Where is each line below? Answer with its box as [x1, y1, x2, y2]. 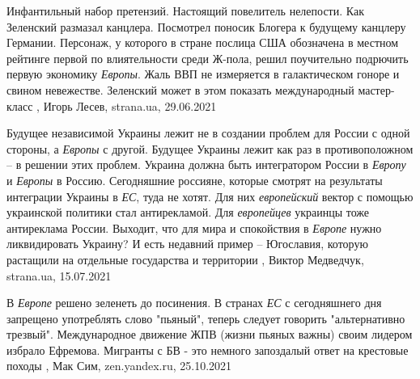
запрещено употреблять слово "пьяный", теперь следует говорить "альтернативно [6, 310, 405, 326]
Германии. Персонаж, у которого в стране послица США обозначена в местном [6, 34, 399, 51]
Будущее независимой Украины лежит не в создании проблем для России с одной [6, 124, 410, 141]
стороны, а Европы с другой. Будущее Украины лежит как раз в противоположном [6, 140, 414, 157]
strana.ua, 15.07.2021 [6, 267, 112, 284]
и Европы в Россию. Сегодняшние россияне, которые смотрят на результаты [6, 171, 383, 188]
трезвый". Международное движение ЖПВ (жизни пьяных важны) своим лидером [6, 326, 413, 343]
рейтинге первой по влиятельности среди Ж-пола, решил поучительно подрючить [6, 49, 409, 66]
